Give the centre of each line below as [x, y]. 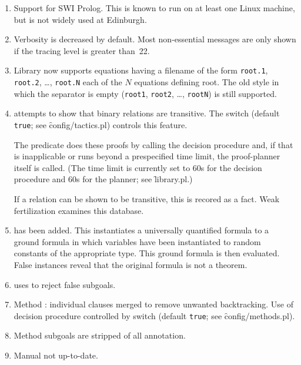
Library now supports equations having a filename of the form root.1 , [141, 70]
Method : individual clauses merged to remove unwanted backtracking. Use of [153, 304]
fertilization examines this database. [79, 210]
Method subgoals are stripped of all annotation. [100, 335]
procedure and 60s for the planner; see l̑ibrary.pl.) [103, 179]
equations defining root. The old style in [207, 82]
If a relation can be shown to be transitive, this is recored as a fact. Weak [147, 198]
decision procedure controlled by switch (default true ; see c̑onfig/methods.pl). [154, 315]
